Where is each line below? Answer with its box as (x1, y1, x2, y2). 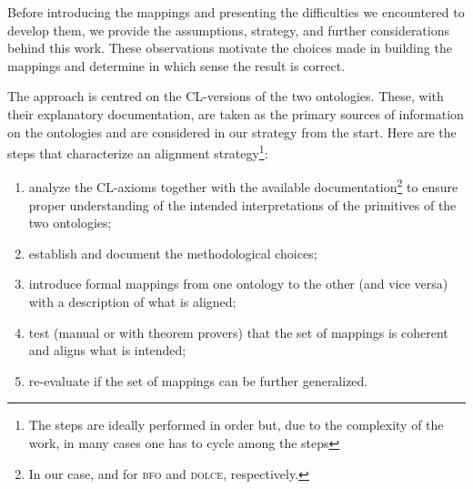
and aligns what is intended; (28, 341, 186, 360)
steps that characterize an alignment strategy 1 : (7, 141, 268, 162)
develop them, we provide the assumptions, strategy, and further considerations (7, 20, 450, 39)
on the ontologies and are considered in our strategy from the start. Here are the (7, 122, 457, 141)
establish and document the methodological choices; (28, 243, 317, 262)
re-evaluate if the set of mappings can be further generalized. (28, 371, 368, 390)
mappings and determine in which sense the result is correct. (7, 56, 346, 75)
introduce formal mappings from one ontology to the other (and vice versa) (28, 274, 448, 293)
